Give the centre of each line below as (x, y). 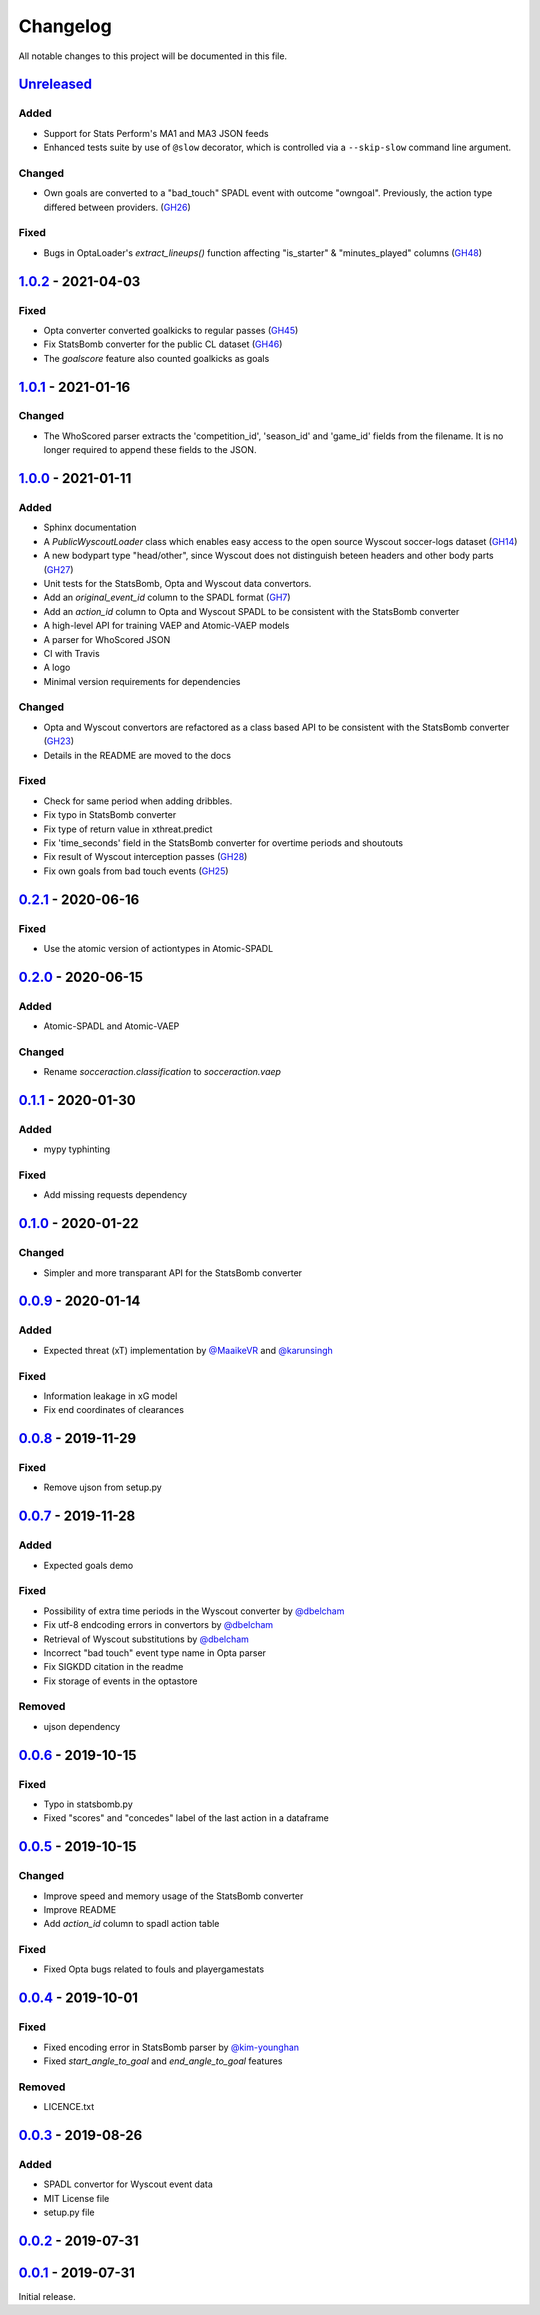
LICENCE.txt (69, 2107)
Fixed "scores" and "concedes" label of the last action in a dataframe (186, 1818)
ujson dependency (82, 1726)
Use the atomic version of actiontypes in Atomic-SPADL (158, 948)
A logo (57, 667)
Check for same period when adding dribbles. (138, 801)
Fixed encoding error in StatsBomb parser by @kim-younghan (171, 2047)
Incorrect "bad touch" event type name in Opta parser (155, 1652)
